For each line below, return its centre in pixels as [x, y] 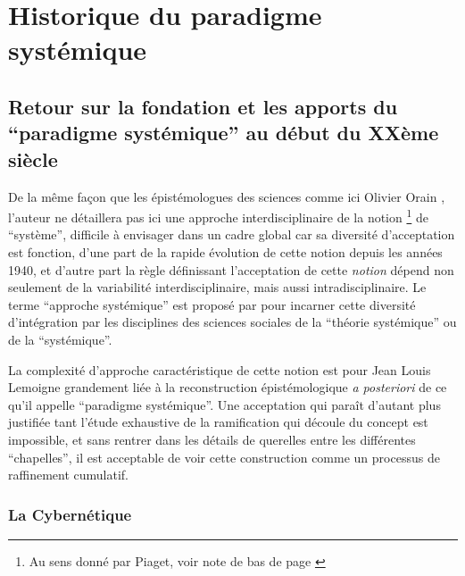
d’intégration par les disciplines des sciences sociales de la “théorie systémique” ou [232, 322]
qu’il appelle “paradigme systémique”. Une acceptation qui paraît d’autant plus [224, 404]
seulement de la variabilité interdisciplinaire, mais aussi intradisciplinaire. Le [217, 287]
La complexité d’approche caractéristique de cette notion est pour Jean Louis [220, 369]
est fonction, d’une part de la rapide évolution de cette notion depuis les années [225, 251]
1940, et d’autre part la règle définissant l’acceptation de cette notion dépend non [231, 269]
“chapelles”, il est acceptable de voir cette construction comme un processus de [224, 457]
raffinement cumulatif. [68, 475]
